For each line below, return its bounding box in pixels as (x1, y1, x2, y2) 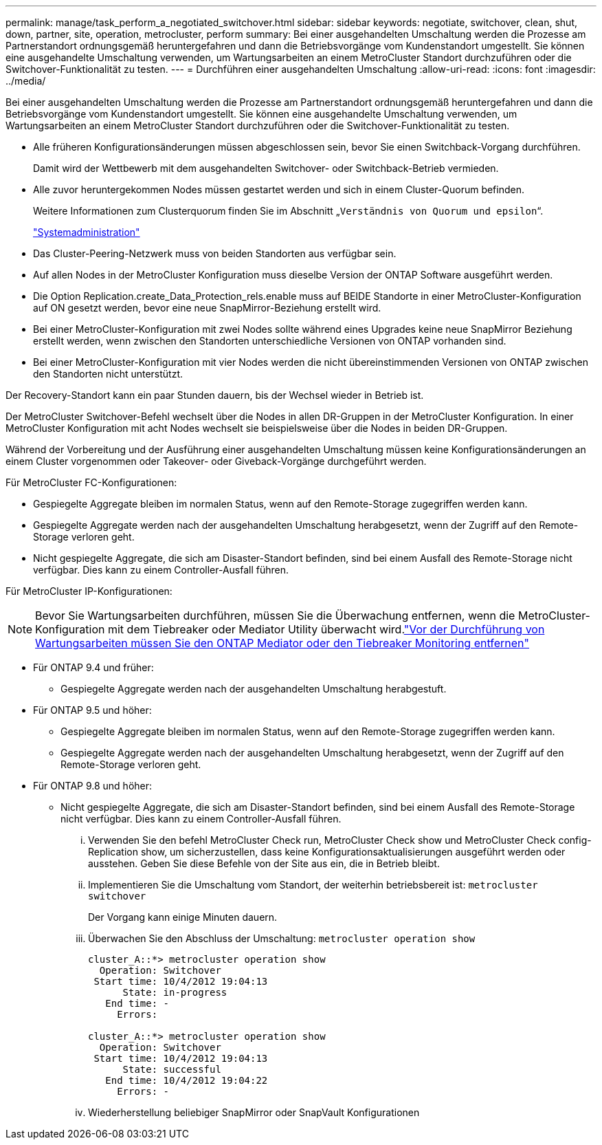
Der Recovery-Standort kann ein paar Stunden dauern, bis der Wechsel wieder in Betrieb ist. (5, 389, 424, 401)
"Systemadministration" (33, 226, 140, 238)
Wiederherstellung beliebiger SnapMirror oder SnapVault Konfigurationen (88, 1106, 420, 1118)
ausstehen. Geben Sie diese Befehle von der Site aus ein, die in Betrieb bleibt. (88, 858, 440, 869)
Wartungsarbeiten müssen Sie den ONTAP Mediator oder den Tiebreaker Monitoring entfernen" (35, 636, 530, 650)
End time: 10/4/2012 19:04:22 (105, 1075, 268, 1086)
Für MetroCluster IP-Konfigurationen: (5, 585, 172, 597)
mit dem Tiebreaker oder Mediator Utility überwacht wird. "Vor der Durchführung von (107, 622, 545, 636)
